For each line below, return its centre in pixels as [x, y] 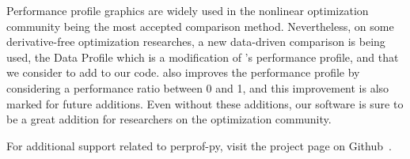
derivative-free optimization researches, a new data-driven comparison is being [196, 42]
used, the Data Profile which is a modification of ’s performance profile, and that [203, 57]
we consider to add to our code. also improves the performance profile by [183, 72]
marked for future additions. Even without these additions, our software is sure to [205, 103]
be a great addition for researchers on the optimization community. [169, 119]
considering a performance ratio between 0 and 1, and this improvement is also [198, 87]
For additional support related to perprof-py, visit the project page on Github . [199, 145]
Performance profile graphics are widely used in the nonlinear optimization [188, 10]
